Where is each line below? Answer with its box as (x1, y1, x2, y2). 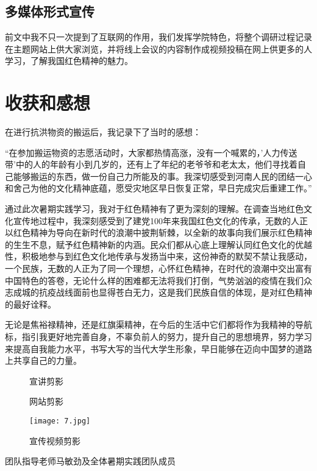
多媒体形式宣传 (5, 2, 94, 21)
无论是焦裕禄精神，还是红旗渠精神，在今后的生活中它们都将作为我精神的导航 (5, 318, 312, 331)
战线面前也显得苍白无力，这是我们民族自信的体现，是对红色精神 (55, 286, 312, 299)
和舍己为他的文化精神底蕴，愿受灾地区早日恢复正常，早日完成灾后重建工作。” (5, 182, 312, 194)
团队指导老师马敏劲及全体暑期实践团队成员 (5, 455, 176, 467)
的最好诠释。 (5, 297, 56, 310)
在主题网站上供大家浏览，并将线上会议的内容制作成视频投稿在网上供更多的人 (5, 42, 312, 55)
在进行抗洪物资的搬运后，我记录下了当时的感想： (5, 126, 201, 138)
